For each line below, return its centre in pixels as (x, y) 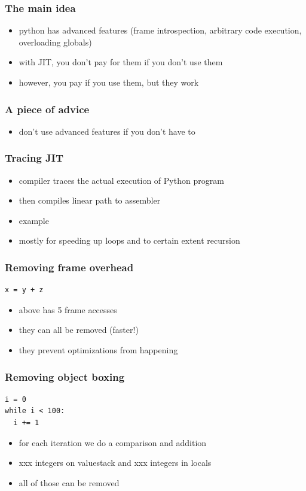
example (34, 220)
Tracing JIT (34, 158)
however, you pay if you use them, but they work (109, 82)
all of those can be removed (69, 482)
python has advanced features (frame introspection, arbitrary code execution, (160, 30)
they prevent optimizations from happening (98, 350)
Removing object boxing (65, 376)
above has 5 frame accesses (68, 309)
